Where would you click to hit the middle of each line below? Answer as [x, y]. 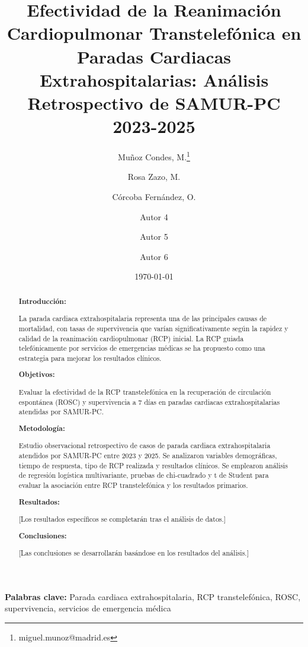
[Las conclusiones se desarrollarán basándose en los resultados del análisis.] [134, 553]
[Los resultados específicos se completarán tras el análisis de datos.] [122, 519]
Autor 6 [154, 256]
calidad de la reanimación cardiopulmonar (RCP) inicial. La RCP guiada [131, 338]
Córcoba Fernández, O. [154, 196]
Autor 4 [154, 216]
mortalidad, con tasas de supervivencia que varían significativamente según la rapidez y [153, 328]
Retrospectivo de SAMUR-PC [154, 102]
